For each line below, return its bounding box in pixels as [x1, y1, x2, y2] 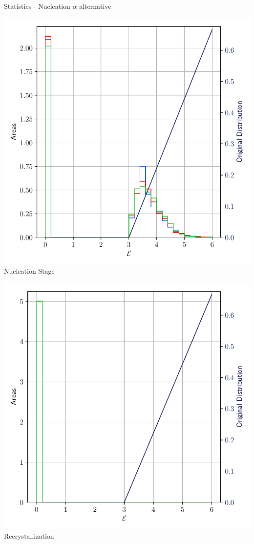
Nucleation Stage [4, 266, 55, 276]
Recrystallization [4, 531, 54, 541]
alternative [79, 1, 111, 11]
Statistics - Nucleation [4, 1, 70, 11]
